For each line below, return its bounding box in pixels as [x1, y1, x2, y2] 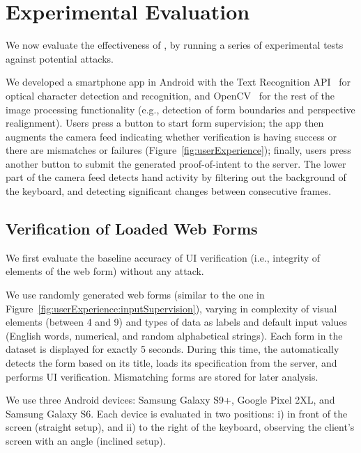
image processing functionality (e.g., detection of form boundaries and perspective [6, 102, 355, 116]
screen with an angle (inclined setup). [6, 433, 166, 447]
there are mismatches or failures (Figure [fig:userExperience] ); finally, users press [6, 143, 351, 157]
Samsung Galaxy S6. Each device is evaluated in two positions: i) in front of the [6, 406, 348, 420]
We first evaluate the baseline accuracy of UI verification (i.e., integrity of [6, 250, 321, 264]
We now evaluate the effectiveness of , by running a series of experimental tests [6, 38, 344, 52]
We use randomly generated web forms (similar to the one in [6, 287, 265, 302]
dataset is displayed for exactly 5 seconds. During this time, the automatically [6, 342, 339, 356]
